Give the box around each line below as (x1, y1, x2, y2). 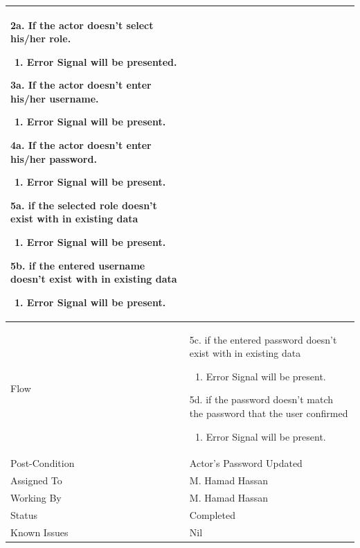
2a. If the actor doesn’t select (10, 17, 154, 32)
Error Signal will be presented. (26, 54, 177, 69)
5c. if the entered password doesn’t (189, 332, 337, 346)
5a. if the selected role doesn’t (10, 197, 157, 212)
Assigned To (10, 473, 62, 488)
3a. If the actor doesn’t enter (10, 78, 152, 92)
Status (10, 508, 37, 522)
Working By (10, 490, 62, 505)
